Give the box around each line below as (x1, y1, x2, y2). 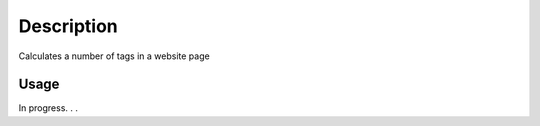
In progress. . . (18, 102, 79, 114)
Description (18, 15, 119, 37)
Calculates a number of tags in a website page (18, 50, 210, 62)
